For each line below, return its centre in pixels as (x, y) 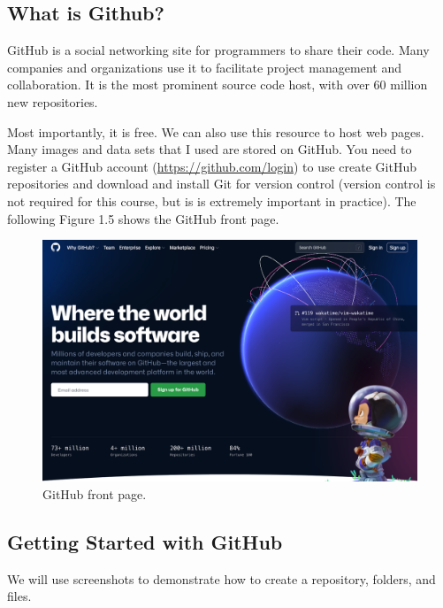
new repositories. (53, 101)
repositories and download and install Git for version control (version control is (221, 184)
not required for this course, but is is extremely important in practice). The (212, 200)
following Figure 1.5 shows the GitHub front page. (143, 218)
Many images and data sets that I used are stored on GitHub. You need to (210, 149)
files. (19, 596)
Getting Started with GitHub (145, 542)
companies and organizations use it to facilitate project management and (204, 67)
